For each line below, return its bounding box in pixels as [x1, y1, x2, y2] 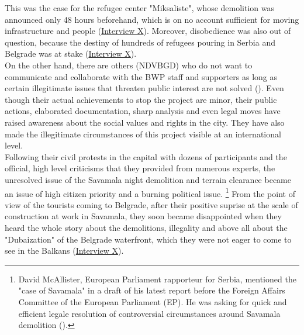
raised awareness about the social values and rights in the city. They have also [5, 116, 285, 128]
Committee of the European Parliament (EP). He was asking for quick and [18, 295, 287, 308]
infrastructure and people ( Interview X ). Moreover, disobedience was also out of [5, 25, 291, 37]
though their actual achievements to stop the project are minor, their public [5, 93, 277, 105]
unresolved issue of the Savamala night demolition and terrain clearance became [5, 173, 291, 185]
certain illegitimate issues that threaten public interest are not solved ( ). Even [5, 82, 284, 94]
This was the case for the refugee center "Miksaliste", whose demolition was [5, 2, 274, 13]
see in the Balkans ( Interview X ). [5, 244, 124, 257]
